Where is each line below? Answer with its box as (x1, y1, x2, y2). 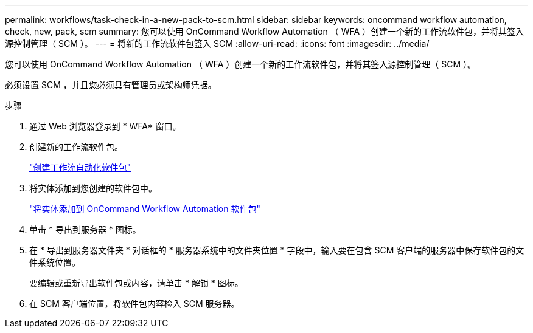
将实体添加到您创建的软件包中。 (29, 183, 157, 193)
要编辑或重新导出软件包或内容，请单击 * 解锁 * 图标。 (29, 278, 243, 288)
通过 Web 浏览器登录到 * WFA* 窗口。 (29, 121, 181, 131)
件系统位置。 (29, 257, 80, 267)
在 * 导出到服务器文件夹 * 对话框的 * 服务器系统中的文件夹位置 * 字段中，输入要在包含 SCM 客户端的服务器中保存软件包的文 (29, 245, 524, 255)
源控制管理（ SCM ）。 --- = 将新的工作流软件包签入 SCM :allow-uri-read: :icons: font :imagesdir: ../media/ (5, 38, 430, 49)
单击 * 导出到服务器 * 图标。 (29, 224, 141, 235)
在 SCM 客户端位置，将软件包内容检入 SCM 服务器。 (29, 298, 240, 309)
